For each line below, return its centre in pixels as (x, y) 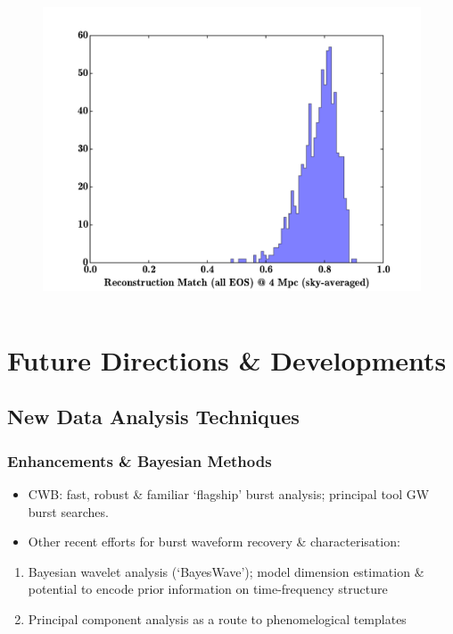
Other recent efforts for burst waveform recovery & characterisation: (214, 542)
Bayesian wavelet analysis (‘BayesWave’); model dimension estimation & (226, 571)
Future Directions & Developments (227, 359)
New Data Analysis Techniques (153, 417)
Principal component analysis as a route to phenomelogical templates (217, 618)
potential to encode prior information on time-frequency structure (208, 589)
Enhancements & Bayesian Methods (140, 460)
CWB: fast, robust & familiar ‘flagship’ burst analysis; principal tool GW (229, 493)
